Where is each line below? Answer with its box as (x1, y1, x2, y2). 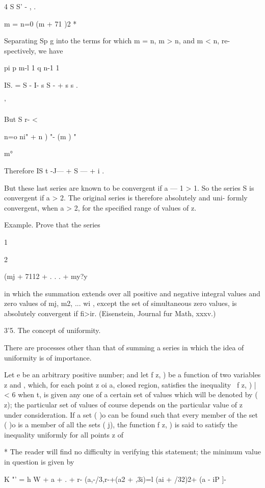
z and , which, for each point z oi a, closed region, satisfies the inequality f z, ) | (4, 379, 256, 390)
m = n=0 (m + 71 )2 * (4, 18, 77, 29)
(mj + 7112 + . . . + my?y (4, 271, 88, 281)
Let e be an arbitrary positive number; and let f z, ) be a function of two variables (4, 369, 261, 380)
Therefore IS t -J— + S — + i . (4, 165, 104, 175)
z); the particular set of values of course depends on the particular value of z (4, 399, 243, 410)
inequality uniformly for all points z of (4, 429, 123, 440)
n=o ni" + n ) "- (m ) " (4, 131, 76, 141)
